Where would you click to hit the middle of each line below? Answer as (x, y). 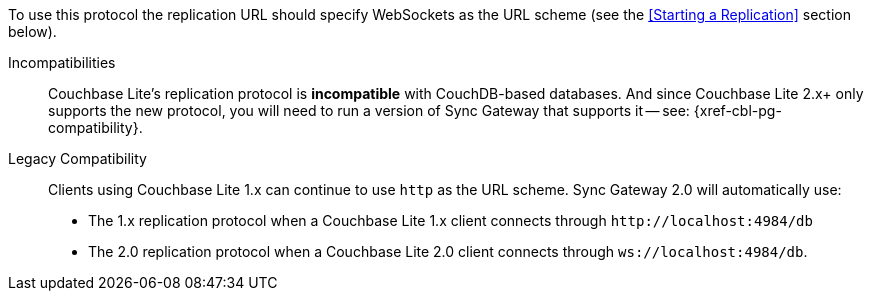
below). (32, 31)
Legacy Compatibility (77, 158)
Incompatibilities (62, 62)
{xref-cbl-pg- (737, 110)
